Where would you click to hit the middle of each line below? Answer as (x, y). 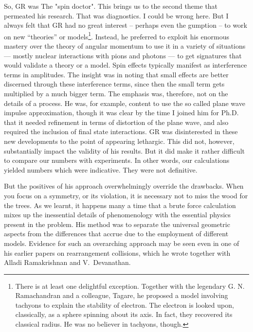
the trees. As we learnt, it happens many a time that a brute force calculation (120, 205)
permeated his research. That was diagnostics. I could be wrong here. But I (116, 15)
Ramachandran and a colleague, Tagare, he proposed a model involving (122, 295)
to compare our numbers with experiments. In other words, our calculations (117, 160)
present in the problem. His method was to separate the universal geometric (117, 224)
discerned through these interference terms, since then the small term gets (114, 84)
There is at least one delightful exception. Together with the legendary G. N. (130, 286)
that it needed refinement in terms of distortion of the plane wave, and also (116, 122)
